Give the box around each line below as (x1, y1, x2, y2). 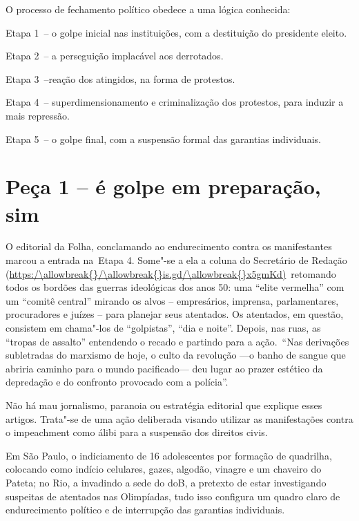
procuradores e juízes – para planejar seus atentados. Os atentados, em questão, (6, 307, 344, 321)
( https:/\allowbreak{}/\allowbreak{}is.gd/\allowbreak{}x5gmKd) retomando (6, 266, 336, 281)
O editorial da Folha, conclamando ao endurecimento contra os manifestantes (6, 239, 332, 254)
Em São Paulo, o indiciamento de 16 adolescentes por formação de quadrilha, (6, 448, 332, 462)
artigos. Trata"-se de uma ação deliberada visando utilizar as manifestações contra (6, 411, 353, 426)
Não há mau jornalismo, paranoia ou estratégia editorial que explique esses (6, 398, 322, 412)
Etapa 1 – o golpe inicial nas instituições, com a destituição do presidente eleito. (6, 25, 347, 39)
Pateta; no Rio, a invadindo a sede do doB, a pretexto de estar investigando (6, 475, 327, 489)
